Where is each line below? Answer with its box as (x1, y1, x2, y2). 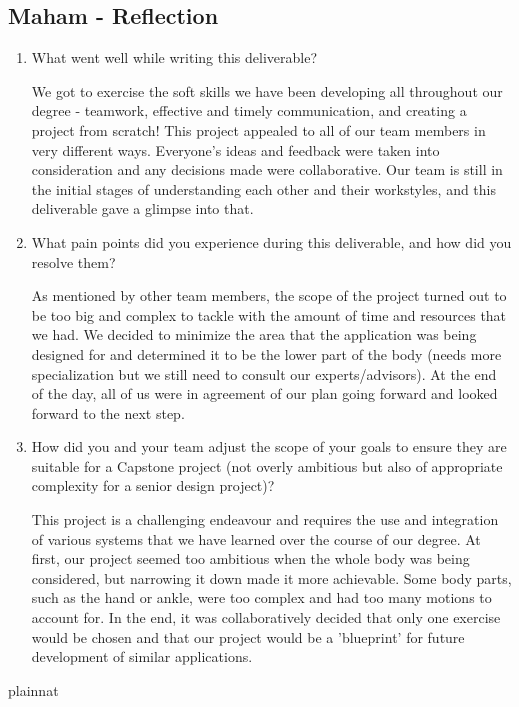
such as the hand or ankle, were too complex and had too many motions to (31, 587, 492, 608)
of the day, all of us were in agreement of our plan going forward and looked (31, 383, 498, 404)
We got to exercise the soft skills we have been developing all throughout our (31, 80, 503, 101)
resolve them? (31, 251, 116, 272)
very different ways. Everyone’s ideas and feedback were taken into (31, 139, 440, 160)
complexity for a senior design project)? (31, 475, 275, 496)
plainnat (8, 679, 59, 700)
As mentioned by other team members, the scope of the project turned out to (31, 285, 507, 306)
